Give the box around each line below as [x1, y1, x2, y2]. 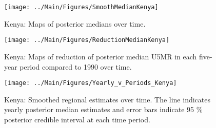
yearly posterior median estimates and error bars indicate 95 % [4, 104, 203, 115]
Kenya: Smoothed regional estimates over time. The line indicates [4, 94, 210, 104]
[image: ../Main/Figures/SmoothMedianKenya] [4, 4, 159, 11]
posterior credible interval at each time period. [4, 114, 150, 124]
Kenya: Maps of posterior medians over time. [4, 18, 146, 29]
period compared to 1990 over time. [19, 61, 132, 72]
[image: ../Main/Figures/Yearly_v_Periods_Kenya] [4, 79, 177, 87]
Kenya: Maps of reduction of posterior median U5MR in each [4, 51, 197, 61]
